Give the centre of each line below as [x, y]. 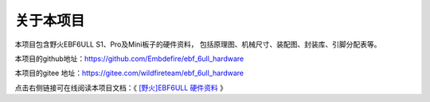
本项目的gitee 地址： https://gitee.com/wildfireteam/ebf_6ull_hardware [129, 73]
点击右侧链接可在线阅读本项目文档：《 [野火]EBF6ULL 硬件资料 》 [121, 88]
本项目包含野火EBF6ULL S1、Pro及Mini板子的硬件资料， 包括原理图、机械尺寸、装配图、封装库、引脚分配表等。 [198, 44]
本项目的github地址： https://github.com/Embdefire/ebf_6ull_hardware [129, 59]
